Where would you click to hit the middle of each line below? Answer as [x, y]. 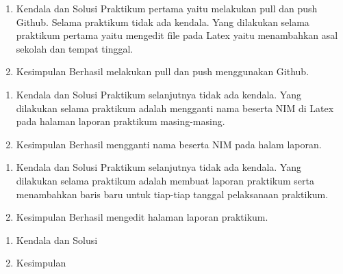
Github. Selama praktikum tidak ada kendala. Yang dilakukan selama [163, 22]
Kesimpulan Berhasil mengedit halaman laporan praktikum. [142, 217]
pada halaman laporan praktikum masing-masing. [120, 121]
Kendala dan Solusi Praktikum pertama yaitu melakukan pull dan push [167, 8]
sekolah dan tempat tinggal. [75, 48]
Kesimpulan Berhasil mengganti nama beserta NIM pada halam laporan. [169, 144]
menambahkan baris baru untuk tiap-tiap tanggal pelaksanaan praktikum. [172, 194]
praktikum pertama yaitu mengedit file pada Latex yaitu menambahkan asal [177, 35]
